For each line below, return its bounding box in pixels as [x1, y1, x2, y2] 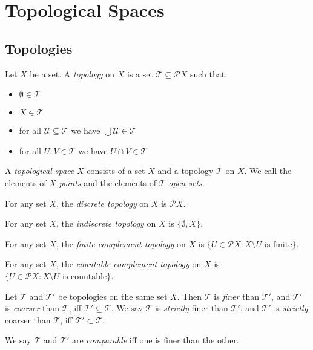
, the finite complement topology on [56, 237, 186, 250]
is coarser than [5, 302, 60, 314]
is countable [62, 272, 107, 281]
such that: [190, 67, 228, 80]
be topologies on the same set [58, 290, 168, 302]
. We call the [244, 164, 292, 177]
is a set [127, 67, 153, 80]
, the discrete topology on [56, 196, 149, 209]
